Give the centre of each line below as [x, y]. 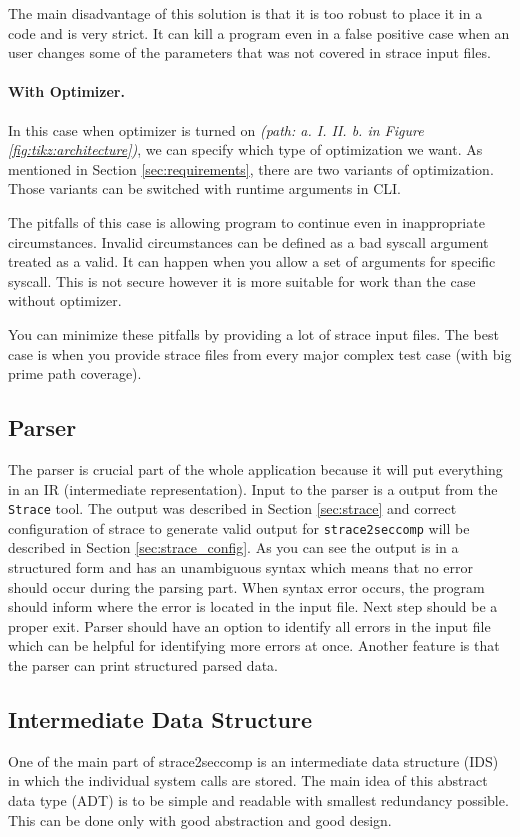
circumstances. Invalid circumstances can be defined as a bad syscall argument [248, 241]
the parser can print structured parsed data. [143, 664]
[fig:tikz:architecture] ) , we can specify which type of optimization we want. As [245, 149]
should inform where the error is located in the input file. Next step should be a [253, 606]
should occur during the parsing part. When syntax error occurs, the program [246, 586]
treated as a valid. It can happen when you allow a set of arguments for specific [252, 261]
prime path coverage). [75, 373]
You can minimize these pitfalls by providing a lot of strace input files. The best [253, 333]
